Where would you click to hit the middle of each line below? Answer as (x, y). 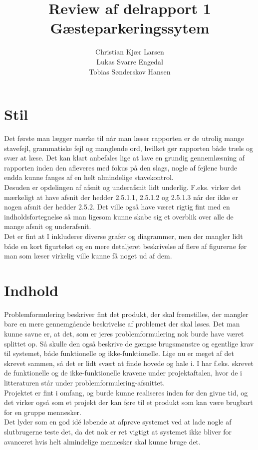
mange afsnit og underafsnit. (48, 226)
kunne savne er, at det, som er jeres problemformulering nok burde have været (124, 334)
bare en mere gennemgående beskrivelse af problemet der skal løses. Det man (122, 324)
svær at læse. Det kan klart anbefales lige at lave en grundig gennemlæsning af (125, 158)
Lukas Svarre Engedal (130, 61)
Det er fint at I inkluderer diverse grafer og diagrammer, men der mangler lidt (124, 236)
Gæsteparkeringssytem (130, 28)
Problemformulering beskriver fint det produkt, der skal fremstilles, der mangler (126, 314)
